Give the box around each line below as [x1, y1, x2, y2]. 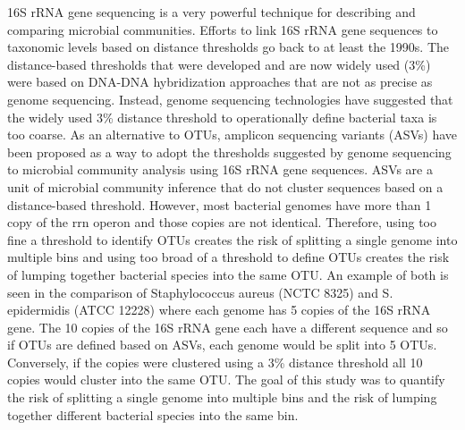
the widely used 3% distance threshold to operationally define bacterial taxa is [7, 107, 437, 126]
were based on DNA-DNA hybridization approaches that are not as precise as [7, 72, 433, 91]
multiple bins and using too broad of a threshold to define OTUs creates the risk [7, 248, 450, 266]
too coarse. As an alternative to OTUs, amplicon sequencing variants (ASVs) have [7, 125, 457, 144]
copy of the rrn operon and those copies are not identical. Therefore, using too [7, 213, 436, 232]
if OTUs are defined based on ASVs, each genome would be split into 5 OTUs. [7, 335, 437, 354]
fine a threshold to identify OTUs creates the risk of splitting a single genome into [7, 230, 458, 249]
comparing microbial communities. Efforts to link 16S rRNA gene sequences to [7, 20, 438, 38]
